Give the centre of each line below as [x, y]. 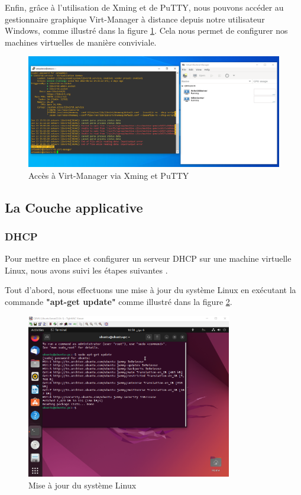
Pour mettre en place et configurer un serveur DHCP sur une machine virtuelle [148, 258]
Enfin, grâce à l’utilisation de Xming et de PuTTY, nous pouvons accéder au [144, 7]
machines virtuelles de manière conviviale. [81, 42]
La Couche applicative [74, 207]
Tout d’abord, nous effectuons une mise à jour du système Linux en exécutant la [150, 290]
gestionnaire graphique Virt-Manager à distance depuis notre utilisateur [135, 19]
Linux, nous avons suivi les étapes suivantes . [86, 270]
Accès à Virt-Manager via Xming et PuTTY [109, 175]
